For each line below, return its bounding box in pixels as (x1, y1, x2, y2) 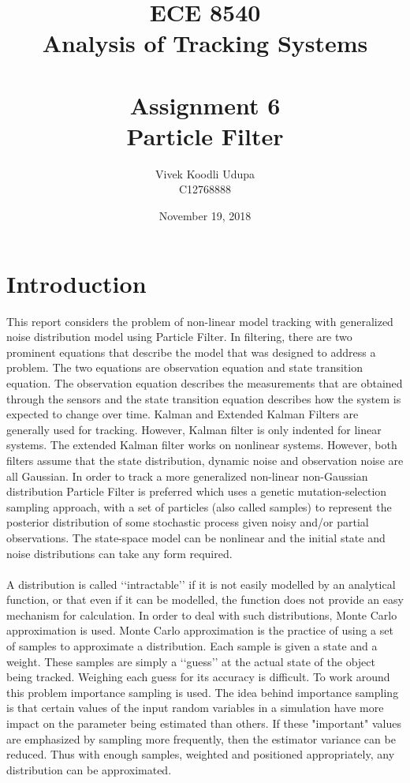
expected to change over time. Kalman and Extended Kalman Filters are (6, 406, 359, 422)
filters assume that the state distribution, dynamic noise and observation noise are (6, 451, 404, 468)
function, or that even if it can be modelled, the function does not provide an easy (6, 591, 404, 608)
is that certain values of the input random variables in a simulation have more (6, 699, 384, 716)
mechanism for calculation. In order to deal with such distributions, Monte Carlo (6, 606, 397, 623)
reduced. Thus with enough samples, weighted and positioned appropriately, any (6, 746, 395, 762)
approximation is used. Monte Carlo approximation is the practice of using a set (6, 622, 393, 639)
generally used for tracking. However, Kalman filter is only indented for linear (6, 421, 382, 437)
